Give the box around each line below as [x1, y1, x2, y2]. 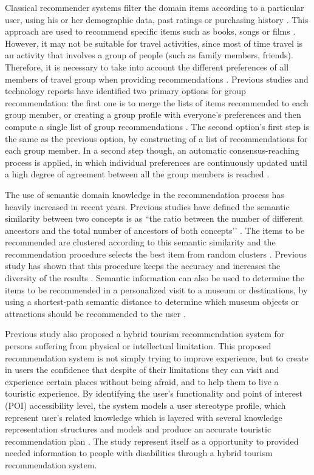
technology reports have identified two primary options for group [5, 84, 246, 97]
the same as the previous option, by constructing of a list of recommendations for [5, 132, 308, 145]
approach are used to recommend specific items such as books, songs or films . [5, 25, 296, 38]
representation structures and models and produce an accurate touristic [5, 423, 271, 436]
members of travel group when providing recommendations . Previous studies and [5, 72, 309, 85]
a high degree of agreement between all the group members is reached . [5, 168, 270, 180]
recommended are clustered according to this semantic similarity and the [5, 236, 276, 248]
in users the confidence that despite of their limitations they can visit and [5, 363, 279, 376]
